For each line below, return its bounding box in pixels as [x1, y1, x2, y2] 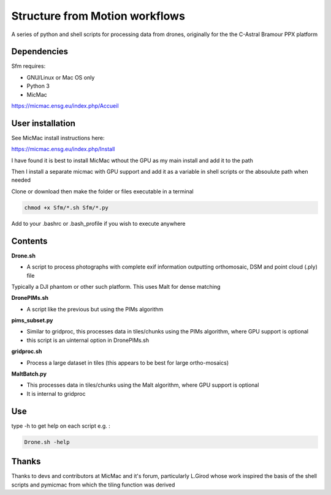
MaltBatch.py [11, 370, 47, 378]
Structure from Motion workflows [11, 9, 185, 23]
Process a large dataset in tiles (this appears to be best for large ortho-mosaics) [26, 359, 229, 367]
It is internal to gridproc [26, 390, 86, 397]
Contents [11, 236, 48, 246]
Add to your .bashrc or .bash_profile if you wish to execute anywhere [11, 220, 186, 227]
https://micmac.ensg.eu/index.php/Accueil [11, 102, 119, 110]
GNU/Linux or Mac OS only [26, 73, 95, 81]
